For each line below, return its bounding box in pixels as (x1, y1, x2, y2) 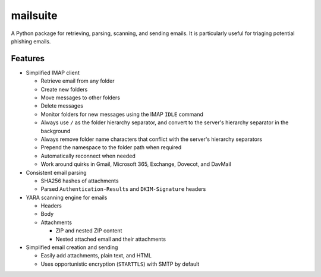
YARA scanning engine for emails (26, 194, 108, 201)
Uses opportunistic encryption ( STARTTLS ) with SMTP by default (40, 260, 200, 267)
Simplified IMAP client (26, 69, 80, 76)
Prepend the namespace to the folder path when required (40, 144, 182, 151)
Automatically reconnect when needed (40, 152, 136, 159)
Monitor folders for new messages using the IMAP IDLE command (40, 111, 203, 118)
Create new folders (40, 86, 88, 93)
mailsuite (11, 9, 58, 22)
